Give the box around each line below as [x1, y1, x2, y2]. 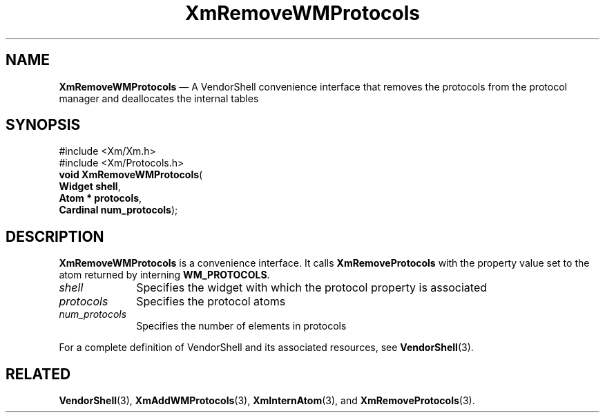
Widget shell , [59, 180, 121, 193]
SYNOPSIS [6, 116, 81, 134]
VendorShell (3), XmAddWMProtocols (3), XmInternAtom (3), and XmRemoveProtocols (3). [59, 395, 475, 407]
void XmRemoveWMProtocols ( [59, 169, 203, 181]
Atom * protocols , [59, 192, 142, 205]
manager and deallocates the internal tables [59, 92, 259, 104]
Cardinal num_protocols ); [59, 204, 178, 216]
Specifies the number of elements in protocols [136, 320, 347, 332]
